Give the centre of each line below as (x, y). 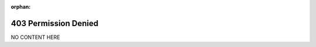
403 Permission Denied (55, 23)
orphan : (21, 7)
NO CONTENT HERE (35, 37)
